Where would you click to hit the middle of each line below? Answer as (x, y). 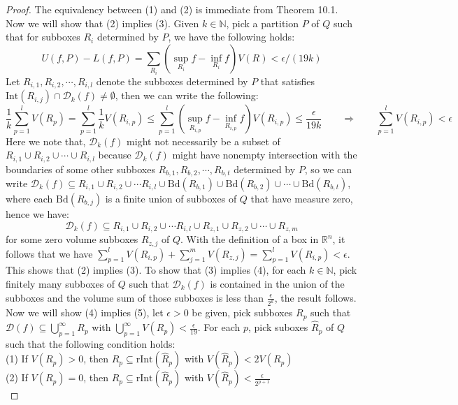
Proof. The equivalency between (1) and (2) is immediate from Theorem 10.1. (172, 9)
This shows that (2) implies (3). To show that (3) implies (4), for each (156, 270)
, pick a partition (263, 23)
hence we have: (37, 214)
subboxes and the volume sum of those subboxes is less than (135, 297)
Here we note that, (46, 141)
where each (29, 199)
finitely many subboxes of (60, 283)
